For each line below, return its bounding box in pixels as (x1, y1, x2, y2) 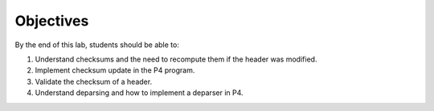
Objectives (14, 12, 89, 30)
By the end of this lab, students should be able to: (14, 40, 180, 50)
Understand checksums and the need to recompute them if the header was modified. (35, 54, 317, 64)
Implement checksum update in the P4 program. (35, 65, 195, 75)
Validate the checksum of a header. (35, 77, 153, 86)
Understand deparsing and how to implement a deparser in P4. (35, 88, 244, 97)
